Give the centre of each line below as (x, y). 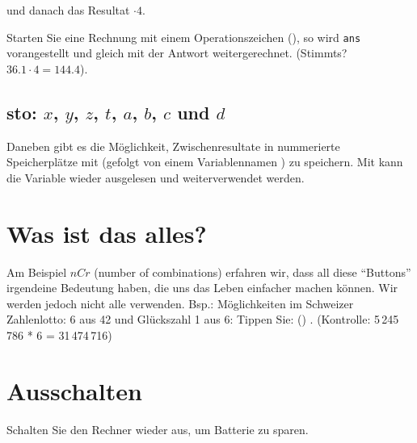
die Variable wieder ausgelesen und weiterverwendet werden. (156, 177)
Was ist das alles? (107, 233)
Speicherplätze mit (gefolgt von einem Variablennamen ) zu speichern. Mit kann (205, 162)
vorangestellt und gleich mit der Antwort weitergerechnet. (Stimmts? (177, 53)
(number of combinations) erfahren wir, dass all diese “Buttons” (253, 272)
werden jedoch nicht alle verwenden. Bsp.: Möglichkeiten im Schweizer (180, 303)
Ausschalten (74, 390)
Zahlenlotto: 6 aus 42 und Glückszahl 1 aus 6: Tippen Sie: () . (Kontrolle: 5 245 (203, 319)
